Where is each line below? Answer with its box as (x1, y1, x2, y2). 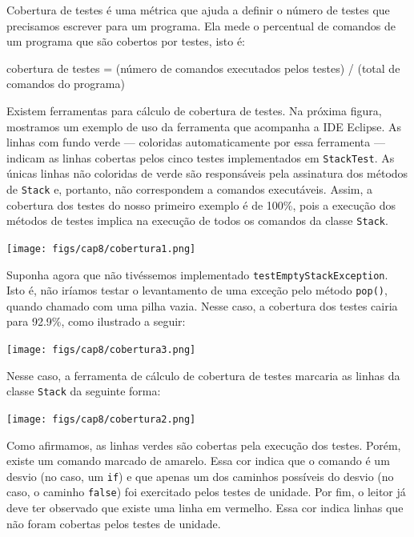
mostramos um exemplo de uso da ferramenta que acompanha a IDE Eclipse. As (6, 118, 401, 134)
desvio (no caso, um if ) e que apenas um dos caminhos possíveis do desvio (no (6, 467, 394, 484)
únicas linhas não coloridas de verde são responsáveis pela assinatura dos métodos (6, 165, 408, 182)
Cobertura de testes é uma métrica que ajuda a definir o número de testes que (6, 2, 390, 18)
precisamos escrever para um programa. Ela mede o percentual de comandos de (6, 17, 396, 34)
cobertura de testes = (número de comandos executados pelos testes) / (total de (6, 59, 400, 76)
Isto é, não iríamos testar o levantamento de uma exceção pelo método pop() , (6, 282, 388, 299)
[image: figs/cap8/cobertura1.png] (6, 242, 196, 254)
